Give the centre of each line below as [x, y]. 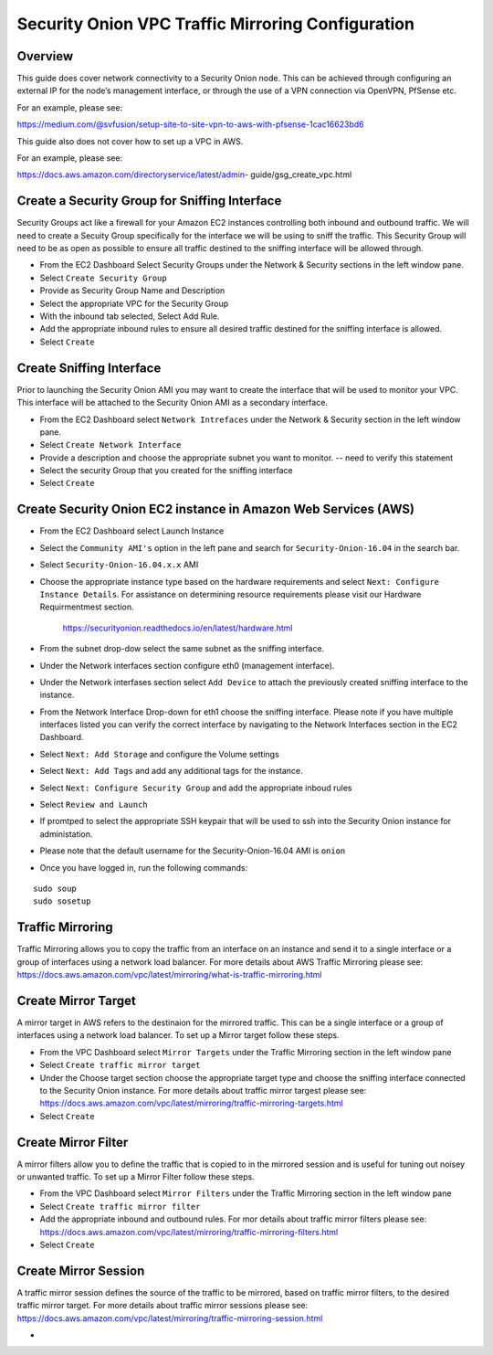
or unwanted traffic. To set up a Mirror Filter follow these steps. [136, 1176]
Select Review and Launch [94, 805]
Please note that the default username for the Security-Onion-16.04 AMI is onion [193, 851]
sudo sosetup [62, 901]
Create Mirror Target [77, 1000]
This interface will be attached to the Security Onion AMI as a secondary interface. [173, 403]
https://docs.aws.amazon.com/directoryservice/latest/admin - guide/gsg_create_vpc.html [184, 175]
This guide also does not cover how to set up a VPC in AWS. [130, 141]
